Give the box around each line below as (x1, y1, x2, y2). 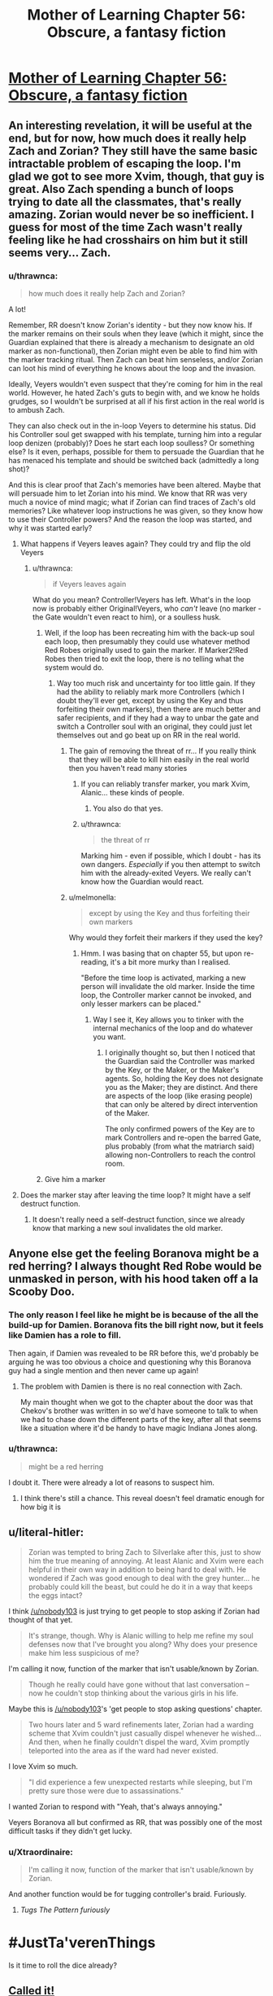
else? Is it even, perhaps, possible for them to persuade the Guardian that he (8, 446, 265, 457)
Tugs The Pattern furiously (19, 1905, 110, 1915)
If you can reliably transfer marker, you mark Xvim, (80, 779, 250, 789)
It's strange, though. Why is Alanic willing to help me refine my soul (28, 1631, 253, 1640)
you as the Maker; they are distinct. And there (105, 1082, 258, 1092)
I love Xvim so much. (8, 1761, 79, 1771)
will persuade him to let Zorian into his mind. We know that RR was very (8, 488, 248, 498)
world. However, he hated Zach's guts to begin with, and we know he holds (8, 387, 260, 397)
